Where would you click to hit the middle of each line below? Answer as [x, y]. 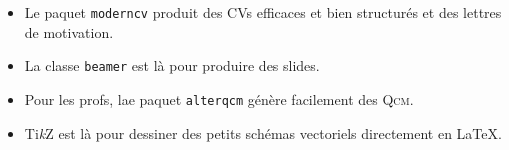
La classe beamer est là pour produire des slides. [172, 65]
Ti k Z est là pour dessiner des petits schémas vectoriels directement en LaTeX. [263, 132]
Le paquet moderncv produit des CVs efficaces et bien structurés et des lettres [263, 12]
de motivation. [69, 31]
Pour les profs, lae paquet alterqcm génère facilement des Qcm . [219, 98]
